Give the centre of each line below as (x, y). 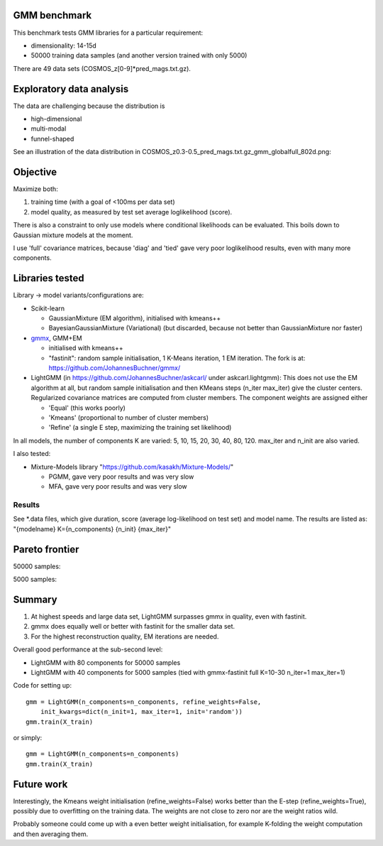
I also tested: (32, 454)
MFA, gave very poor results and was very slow (118, 487)
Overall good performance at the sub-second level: (88, 649)
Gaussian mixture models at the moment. (73, 235)
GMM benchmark (52, 15)
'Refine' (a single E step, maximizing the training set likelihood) (140, 428)
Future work (40, 784)
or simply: (28, 737)
